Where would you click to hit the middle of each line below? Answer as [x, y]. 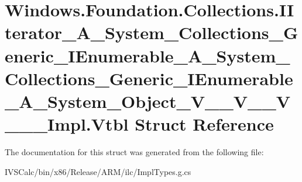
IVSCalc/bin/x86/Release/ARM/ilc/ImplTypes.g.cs [98, 171]
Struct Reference [204, 124]
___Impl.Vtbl [67, 124]
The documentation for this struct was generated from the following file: [134, 152]
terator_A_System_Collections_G [152, 32]
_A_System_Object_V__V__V [148, 101]
